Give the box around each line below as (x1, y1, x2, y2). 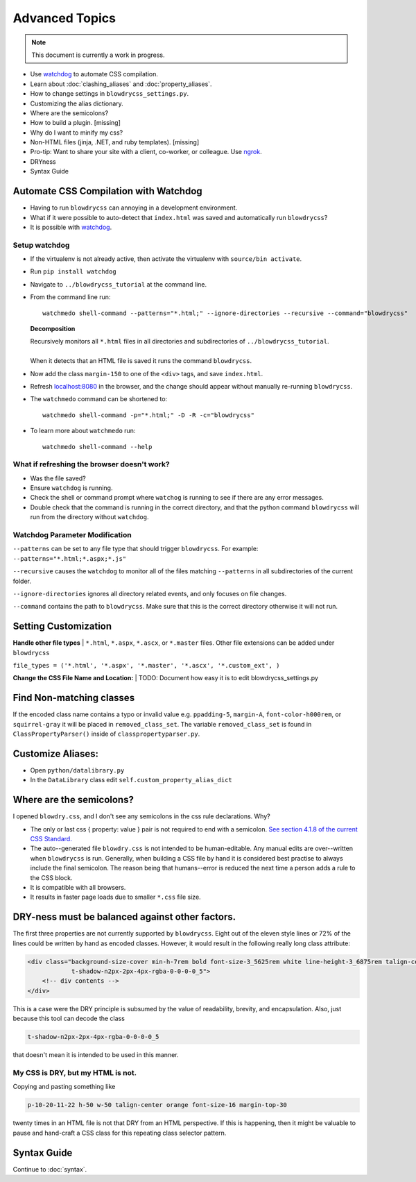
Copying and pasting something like (12, 1083, 116, 1091)
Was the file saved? (30, 474, 86, 482)
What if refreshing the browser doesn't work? (12, 459, 170, 469)
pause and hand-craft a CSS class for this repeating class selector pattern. (12, 1129, 227, 1137)
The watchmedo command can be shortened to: (30, 395, 168, 403)
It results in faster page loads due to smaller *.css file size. (30, 893, 201, 902)
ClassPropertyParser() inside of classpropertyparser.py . (12, 729, 200, 738)
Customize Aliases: (12, 748, 98, 759)
